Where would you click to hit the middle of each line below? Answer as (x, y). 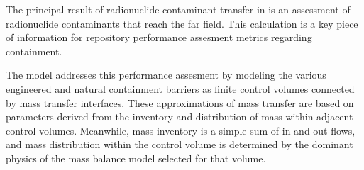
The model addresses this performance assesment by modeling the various (166, 75)
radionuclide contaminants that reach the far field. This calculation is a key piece (182, 23)
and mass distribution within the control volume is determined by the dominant (180, 144)
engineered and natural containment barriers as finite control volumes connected (180, 88)
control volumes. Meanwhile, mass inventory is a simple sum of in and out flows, (181, 130)
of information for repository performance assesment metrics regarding (159, 37)
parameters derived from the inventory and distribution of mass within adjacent (180, 117)
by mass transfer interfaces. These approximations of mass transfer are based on (180, 102)
